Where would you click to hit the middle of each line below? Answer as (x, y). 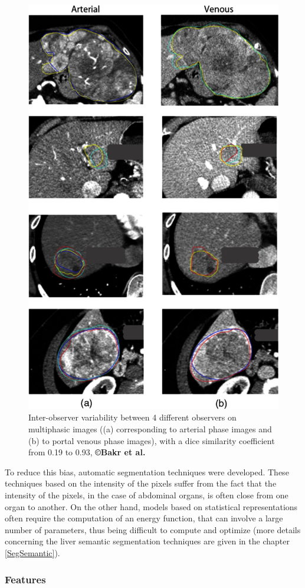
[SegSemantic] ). (32, 553)
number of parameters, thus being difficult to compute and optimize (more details (153, 529)
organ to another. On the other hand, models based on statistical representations (151, 506)
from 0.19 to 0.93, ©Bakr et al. (87, 452)
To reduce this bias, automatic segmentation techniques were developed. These (147, 472)
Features (25, 579)
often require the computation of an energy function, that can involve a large (144, 518)
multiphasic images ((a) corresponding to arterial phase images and (150, 429)
